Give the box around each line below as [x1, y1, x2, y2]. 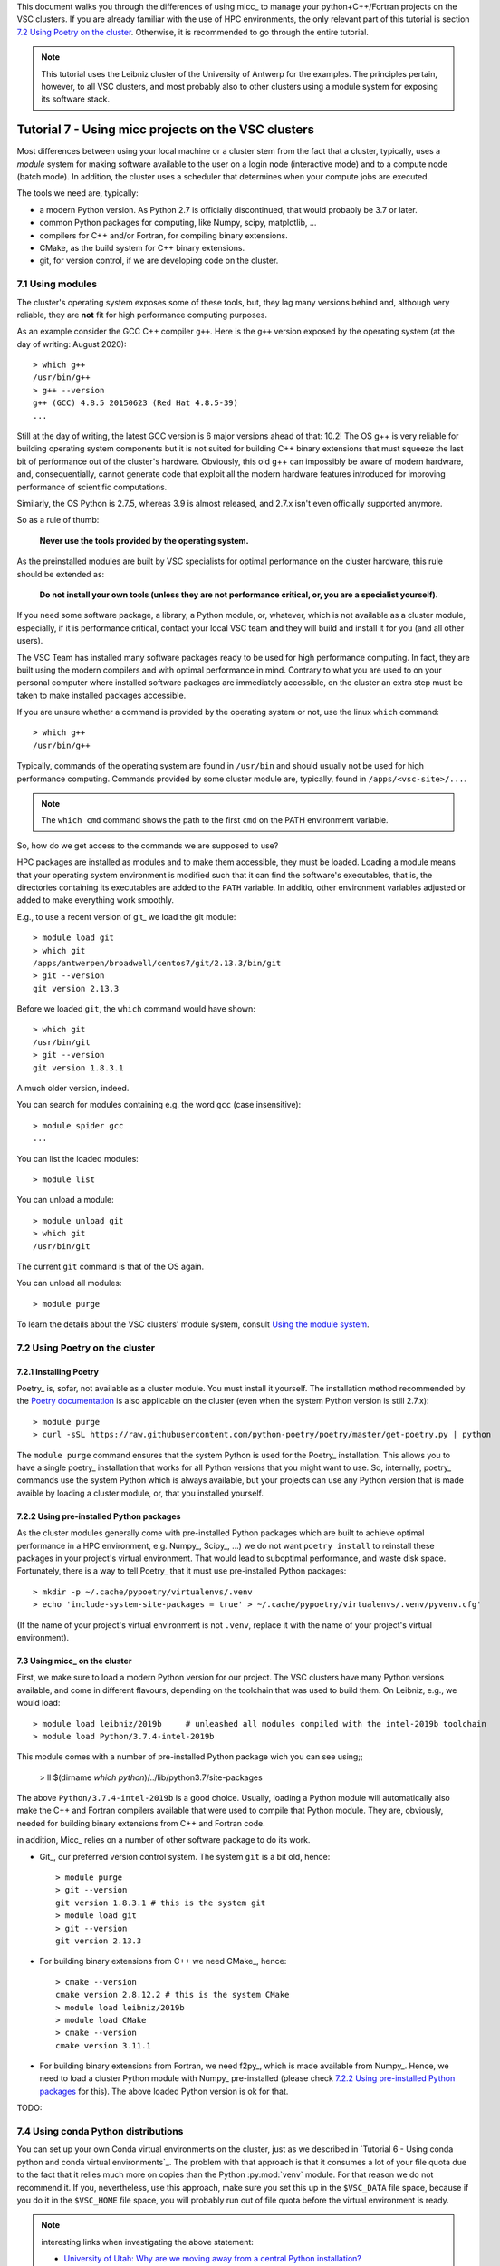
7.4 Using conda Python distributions [16, 2126, 184, 2138]
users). [16, 635, 43, 646]
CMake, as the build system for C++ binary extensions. [39, 242, 245, 253]
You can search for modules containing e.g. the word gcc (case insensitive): [16, 1099, 302, 1110]
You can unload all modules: [16, 1278, 122, 1289]
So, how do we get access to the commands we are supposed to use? [16, 839, 279, 851]
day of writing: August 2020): [16, 338, 127, 349]
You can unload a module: [16, 1195, 114, 1206]
